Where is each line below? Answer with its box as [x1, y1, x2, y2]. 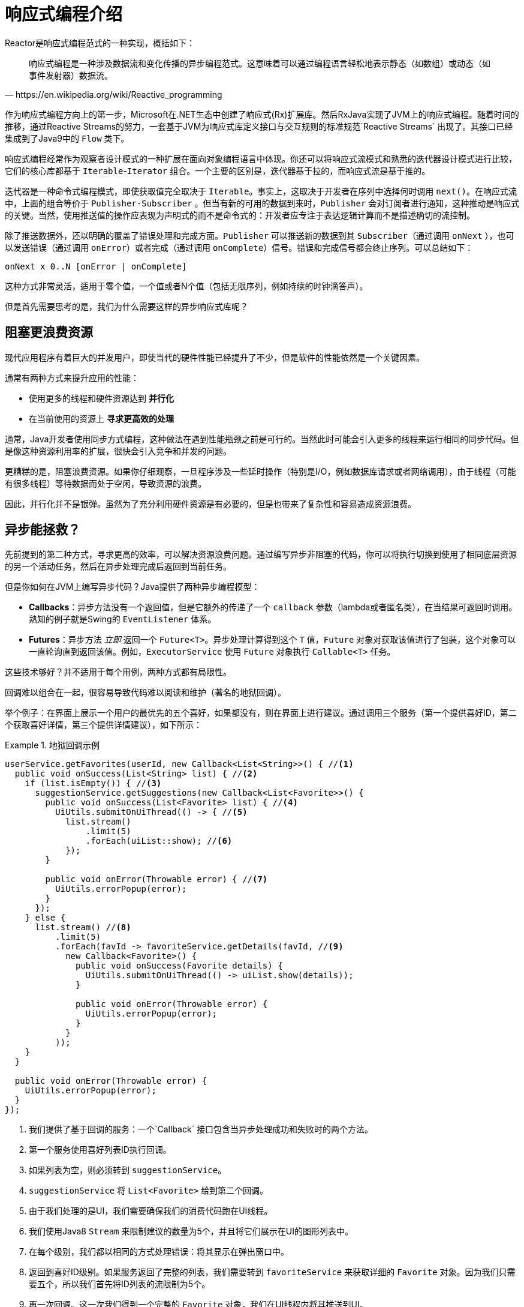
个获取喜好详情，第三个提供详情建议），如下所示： [5, 720, 202, 730]
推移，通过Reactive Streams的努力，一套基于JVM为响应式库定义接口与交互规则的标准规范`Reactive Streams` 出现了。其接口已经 [5, 121, 513, 131]
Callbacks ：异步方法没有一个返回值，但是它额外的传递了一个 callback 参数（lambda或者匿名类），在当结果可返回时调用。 [29, 602, 517, 613]
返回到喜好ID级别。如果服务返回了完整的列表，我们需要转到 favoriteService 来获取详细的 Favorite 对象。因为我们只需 [29, 1267, 516, 1278]
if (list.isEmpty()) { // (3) [25, 778, 162, 789]
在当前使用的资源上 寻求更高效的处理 [29, 413, 174, 424]
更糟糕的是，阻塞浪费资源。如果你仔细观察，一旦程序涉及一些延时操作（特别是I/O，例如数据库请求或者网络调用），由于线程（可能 [5, 466, 516, 476]
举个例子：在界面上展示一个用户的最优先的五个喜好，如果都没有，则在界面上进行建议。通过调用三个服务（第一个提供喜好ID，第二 [5, 708, 517, 718]
